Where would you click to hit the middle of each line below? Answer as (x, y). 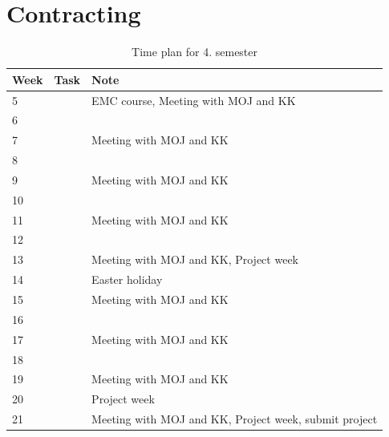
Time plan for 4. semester (195, 52)
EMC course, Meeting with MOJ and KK (194, 100)
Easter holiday (127, 279)
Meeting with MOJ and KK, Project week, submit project (235, 419)
